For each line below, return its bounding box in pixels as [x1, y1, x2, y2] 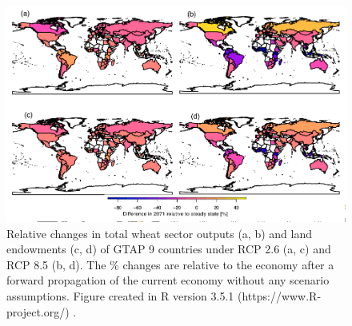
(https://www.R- [237, 288, 322, 304]
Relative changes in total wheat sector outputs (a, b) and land [6, 225, 312, 241]
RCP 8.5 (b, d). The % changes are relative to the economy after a [6, 256, 334, 272]
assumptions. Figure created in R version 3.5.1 [6, 288, 234, 304]
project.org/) [6, 303, 70, 320]
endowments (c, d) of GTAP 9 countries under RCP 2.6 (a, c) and [6, 241, 331, 257]
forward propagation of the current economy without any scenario [6, 272, 330, 288]
